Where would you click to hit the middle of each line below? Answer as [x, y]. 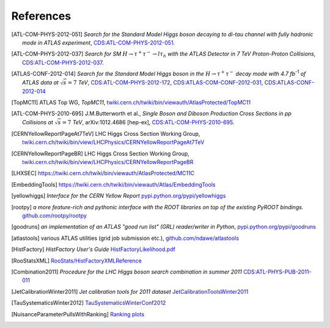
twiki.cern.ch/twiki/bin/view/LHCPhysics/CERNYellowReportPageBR [108, 162]
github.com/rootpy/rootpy [54, 215]
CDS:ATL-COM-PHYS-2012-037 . [63, 62]
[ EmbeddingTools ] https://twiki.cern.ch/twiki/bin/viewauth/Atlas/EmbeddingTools [113, 184]
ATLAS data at [41, 82]
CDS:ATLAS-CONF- [289, 82]
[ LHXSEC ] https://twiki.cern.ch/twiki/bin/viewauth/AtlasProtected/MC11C [103, 173]
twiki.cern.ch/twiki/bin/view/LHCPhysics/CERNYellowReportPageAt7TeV [113, 142]
